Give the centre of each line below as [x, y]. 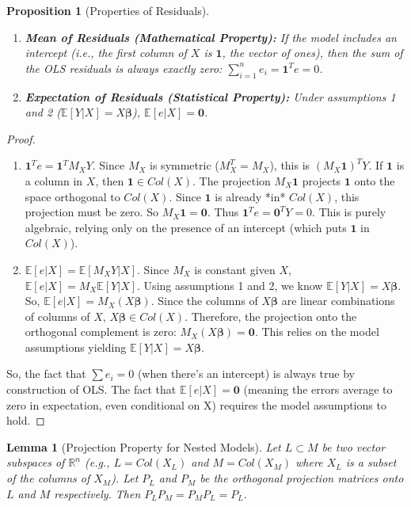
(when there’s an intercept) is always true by [246, 374]
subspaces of [36, 462]
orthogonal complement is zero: [101, 332]
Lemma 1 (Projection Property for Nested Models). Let [144, 446]
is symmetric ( [185, 165]
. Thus [223, 212]
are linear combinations [338, 301]
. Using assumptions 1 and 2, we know [230, 285]
